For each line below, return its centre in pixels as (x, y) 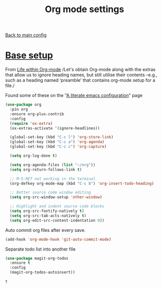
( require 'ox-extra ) (31, 123)
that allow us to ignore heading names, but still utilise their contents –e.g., (81, 75)
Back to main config (26, 35)
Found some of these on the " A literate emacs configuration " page (74, 95)
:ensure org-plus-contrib (37, 114)
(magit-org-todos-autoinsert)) (43, 272)
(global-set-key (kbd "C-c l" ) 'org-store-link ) (62, 137)
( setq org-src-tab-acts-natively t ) (48, 216)
